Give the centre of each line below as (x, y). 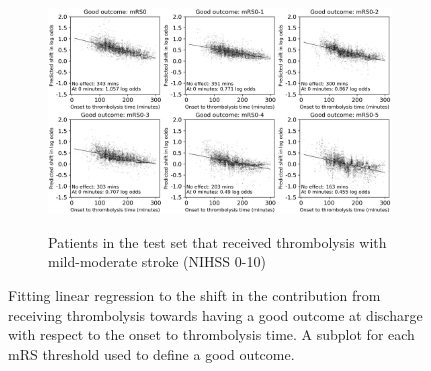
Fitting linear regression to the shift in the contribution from (194, 295)
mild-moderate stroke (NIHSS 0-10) (157, 261)
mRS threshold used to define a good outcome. (151, 353)
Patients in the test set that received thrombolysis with (217, 241)
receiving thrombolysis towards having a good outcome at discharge (215, 314)
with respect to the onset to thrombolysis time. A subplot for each (211, 334)
